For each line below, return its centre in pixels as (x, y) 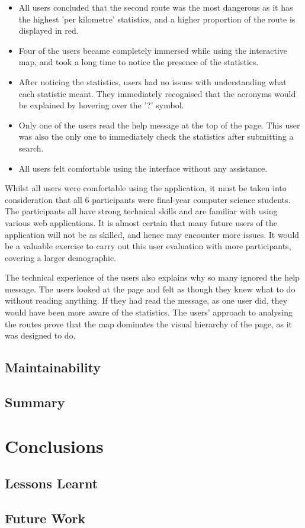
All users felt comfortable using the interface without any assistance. (143, 168)
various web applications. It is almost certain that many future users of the (141, 222)
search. (31, 148)
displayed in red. (49, 30)
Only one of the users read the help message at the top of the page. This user (159, 125)
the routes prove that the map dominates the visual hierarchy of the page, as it (149, 323)
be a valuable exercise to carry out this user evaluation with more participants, (148, 246)
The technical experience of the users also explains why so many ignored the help (152, 277)
